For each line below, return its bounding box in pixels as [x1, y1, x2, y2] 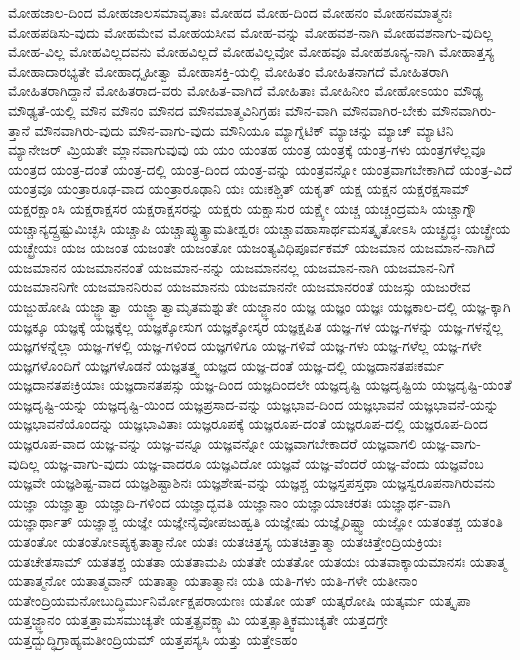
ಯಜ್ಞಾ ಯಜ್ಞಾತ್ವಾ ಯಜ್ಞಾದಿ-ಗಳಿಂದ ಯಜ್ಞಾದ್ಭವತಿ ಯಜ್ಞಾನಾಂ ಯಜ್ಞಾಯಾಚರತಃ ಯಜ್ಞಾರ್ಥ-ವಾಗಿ [8, 491, 451, 512]
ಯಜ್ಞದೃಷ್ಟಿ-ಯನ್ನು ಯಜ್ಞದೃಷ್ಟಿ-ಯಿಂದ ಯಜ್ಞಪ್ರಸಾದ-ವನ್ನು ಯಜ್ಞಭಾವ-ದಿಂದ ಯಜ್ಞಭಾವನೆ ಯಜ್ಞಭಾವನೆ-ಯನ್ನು [8, 393, 499, 414]
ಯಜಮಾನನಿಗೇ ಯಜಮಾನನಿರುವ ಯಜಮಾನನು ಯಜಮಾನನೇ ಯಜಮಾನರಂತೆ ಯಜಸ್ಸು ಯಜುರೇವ [8, 276, 471, 297]
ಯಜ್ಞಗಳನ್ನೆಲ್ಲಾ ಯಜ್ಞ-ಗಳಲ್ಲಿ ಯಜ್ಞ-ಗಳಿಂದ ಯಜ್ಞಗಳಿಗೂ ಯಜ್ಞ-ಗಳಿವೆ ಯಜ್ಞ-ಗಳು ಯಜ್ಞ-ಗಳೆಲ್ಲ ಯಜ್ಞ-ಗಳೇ [8, 335, 482, 356]
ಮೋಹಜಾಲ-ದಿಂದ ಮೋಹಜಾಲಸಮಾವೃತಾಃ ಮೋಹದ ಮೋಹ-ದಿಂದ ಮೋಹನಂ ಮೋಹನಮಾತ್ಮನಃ [8, 2, 453, 22]
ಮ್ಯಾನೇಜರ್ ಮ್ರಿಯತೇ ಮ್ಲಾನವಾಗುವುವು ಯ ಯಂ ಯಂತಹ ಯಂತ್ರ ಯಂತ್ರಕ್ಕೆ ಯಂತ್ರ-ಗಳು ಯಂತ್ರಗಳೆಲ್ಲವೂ [8, 139, 486, 160]
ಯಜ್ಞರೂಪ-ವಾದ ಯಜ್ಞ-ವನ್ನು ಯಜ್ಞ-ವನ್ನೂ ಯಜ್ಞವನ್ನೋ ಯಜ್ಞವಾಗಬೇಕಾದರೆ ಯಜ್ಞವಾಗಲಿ [8, 433, 417, 454]
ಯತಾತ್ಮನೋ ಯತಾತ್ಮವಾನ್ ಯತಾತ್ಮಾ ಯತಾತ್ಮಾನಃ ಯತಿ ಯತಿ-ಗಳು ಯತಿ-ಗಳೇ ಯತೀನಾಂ [8, 570, 418, 591]
